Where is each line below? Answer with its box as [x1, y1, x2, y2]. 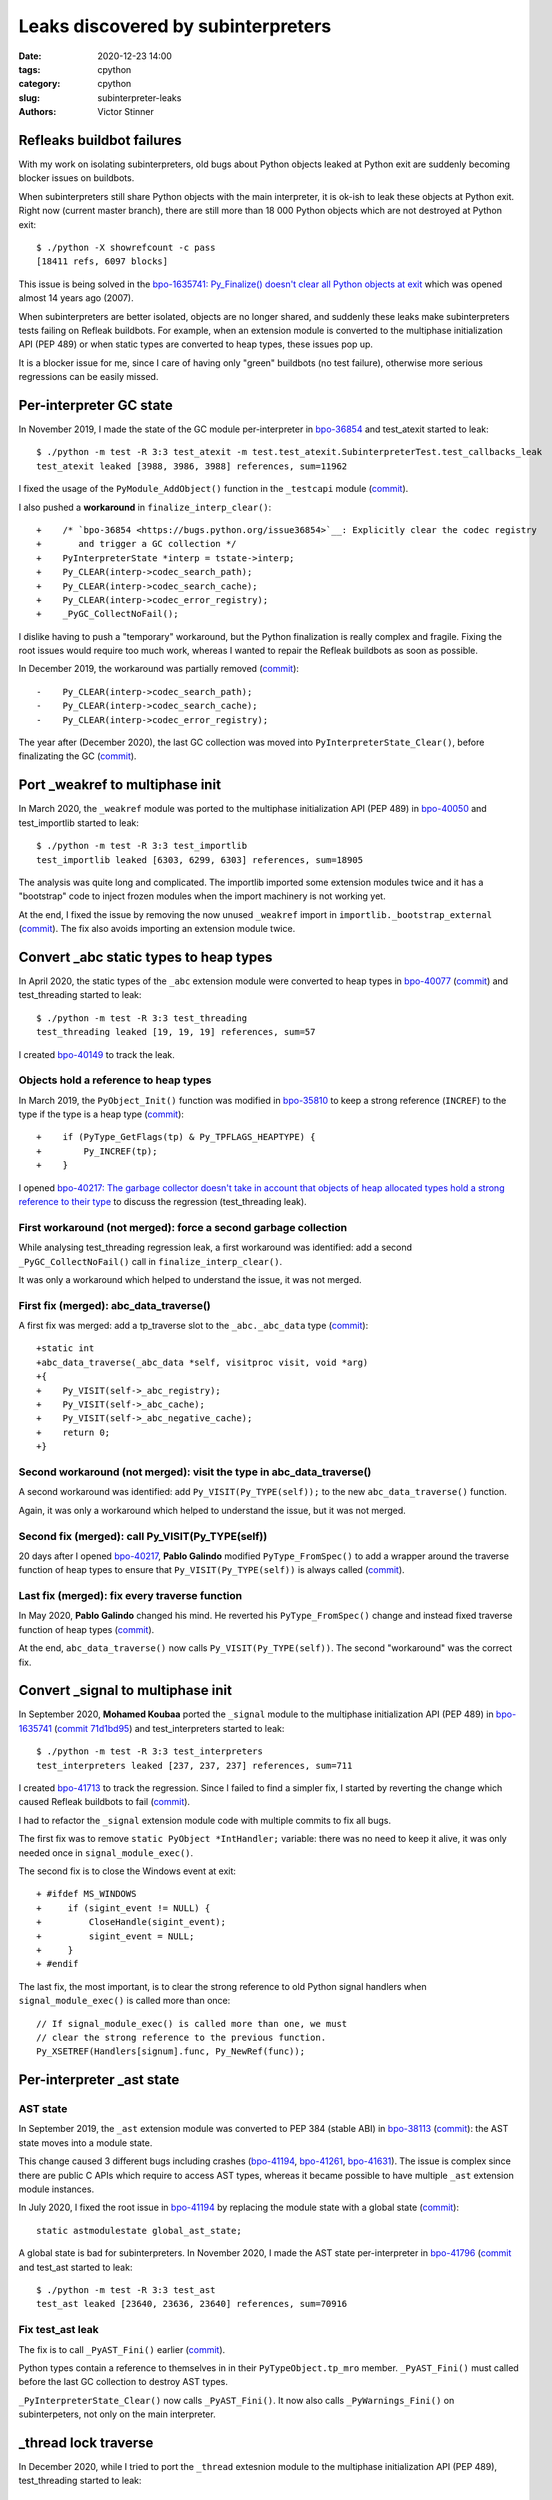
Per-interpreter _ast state [18, 2071, 180, 2089]
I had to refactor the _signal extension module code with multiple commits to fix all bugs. [18, 1814, 392, 1826]
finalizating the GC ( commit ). [18, 750, 137, 762]
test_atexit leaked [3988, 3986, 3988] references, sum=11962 [36, 460, 348, 472]
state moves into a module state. [18, 2136, 153, 2149]
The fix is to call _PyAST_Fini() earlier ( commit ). [18, 2343, 226, 2355]
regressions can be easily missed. [18, 371, 159, 383]
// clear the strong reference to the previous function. [36, 2031, 327, 2043]
